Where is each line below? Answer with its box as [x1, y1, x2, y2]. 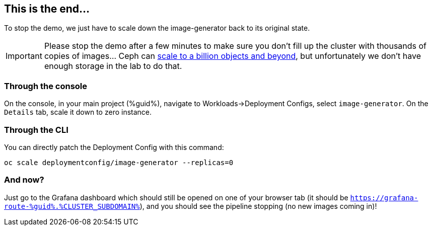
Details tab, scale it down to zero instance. [4, 108, 152, 117]
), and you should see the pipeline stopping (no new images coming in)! [139, 201, 377, 210]
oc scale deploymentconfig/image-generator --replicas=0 [4, 158, 234, 167]
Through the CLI [4, 124, 68, 135]
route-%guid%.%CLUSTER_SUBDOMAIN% [4, 202, 140, 210]
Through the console [4, 81, 88, 91]
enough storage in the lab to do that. [44, 61, 182, 71]
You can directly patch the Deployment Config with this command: [4, 142, 224, 151]
